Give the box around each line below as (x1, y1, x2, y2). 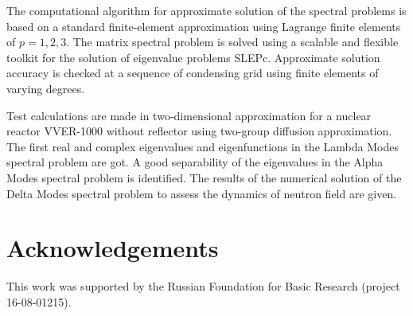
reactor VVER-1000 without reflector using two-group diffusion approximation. (6, 123, 392, 139)
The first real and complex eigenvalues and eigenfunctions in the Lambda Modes (6, 138, 399, 154)
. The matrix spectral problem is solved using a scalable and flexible (66, 33, 399, 50)
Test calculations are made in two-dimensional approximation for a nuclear (6, 107, 372, 123)
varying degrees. (6, 80, 85, 96)
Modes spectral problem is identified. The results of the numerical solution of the (6, 169, 402, 185)
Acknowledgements (6, 232, 219, 264)
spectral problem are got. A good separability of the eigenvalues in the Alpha (6, 154, 384, 170)
